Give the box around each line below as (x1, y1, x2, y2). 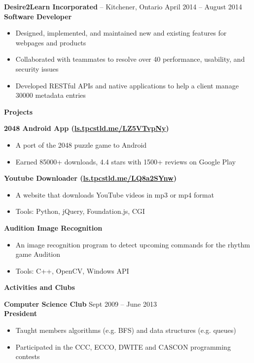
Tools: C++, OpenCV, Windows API (15, 265, 129, 276)
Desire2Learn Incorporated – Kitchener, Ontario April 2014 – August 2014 (4, 1, 242, 11)
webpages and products (15, 37, 86, 47)
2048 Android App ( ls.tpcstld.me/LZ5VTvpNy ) (4, 123, 169, 133)
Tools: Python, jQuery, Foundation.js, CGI (15, 206, 145, 216)
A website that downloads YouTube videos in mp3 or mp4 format (15, 189, 214, 200)
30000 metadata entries (15, 90, 86, 100)
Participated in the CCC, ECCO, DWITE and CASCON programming (15, 341, 231, 352)
